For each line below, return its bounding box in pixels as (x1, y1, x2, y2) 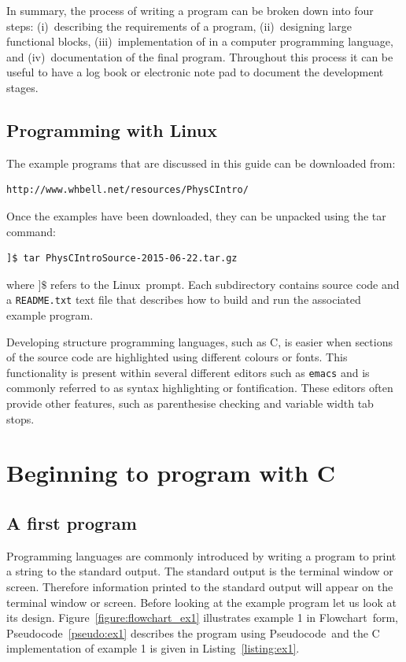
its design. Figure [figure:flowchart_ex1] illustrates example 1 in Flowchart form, (6, 609, 398, 626)
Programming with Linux (6, 117, 217, 142)
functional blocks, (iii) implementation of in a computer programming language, (6, 33, 393, 50)
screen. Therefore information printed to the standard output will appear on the (6, 578, 393, 594)
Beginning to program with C (6, 457, 335, 489)
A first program (6, 510, 137, 534)
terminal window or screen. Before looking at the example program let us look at (6, 594, 397, 610)
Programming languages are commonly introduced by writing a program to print (6, 547, 397, 564)
